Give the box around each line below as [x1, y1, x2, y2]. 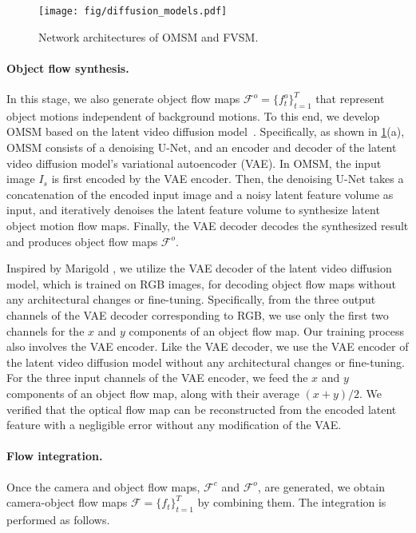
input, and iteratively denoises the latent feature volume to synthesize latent [6, 201, 380, 218]
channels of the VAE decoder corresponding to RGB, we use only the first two [6, 306, 389, 323]
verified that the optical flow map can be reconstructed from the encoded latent [6, 400, 397, 417]
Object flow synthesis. [6, 59, 129, 76]
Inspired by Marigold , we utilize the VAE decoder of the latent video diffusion [6, 260, 392, 276]
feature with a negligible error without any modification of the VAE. [6, 416, 342, 433]
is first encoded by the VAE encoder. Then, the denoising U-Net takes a [51, 170, 404, 187]
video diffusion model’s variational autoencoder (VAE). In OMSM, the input [6, 154, 382, 171]
